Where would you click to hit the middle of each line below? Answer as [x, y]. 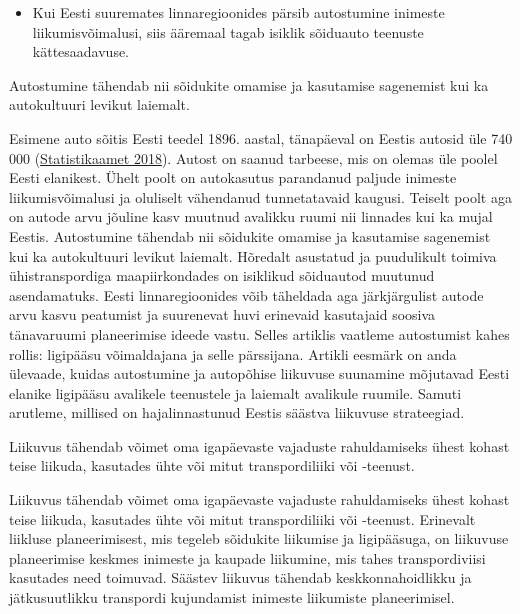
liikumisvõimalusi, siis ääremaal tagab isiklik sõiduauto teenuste [228, 31]
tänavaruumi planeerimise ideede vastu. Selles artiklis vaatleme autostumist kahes [259, 333]
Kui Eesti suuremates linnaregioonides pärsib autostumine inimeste [238, 12]
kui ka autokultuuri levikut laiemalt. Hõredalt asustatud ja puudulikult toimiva [253, 255]
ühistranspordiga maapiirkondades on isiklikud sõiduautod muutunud [222, 275]
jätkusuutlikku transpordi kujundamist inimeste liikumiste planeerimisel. [232, 597]
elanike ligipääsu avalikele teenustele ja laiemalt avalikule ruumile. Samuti [235, 392]
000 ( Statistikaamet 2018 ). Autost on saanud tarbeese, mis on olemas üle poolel [253, 157]
